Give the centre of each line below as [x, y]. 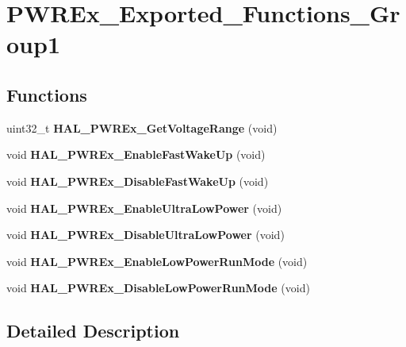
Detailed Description [93, 331]
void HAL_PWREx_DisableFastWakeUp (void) [138, 181]
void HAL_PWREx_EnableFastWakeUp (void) [136, 154]
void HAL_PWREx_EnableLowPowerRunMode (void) [157, 261]
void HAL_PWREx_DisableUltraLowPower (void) [146, 235]
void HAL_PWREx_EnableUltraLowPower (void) [144, 208]
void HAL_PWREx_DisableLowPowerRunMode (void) [158, 288]
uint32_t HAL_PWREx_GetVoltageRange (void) [142, 127]
